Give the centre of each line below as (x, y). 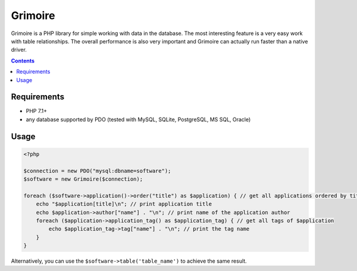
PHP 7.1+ (37, 111)
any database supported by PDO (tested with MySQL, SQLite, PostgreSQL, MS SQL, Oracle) (138, 119)
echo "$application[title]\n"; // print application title (124, 204)
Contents (23, 61)
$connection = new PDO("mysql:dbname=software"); (97, 171)
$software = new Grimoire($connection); (83, 179)
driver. (19, 50)
